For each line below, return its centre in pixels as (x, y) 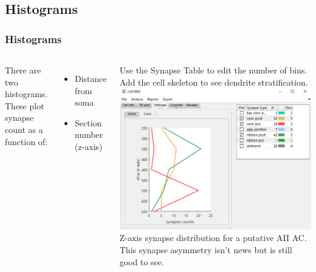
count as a (24, 129)
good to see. (142, 261)
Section (88, 122)
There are (23, 70)
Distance (91, 78)
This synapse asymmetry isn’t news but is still (206, 249)
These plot (25, 105)
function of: (26, 141)
